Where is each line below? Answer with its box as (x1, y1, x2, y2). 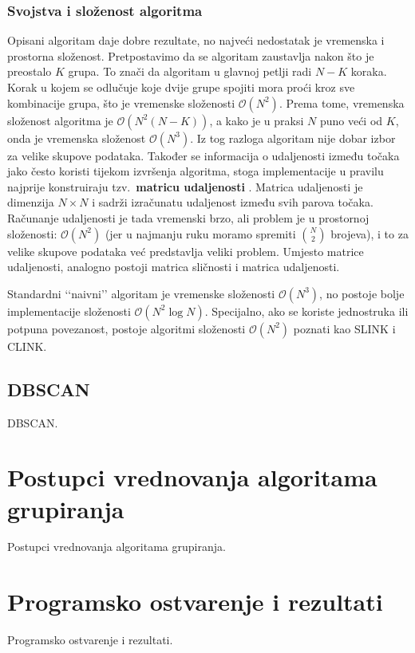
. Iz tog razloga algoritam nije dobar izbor (190, 129, 396, 146)
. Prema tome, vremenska (279, 94, 405, 111)
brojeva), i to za (330, 225, 409, 242)
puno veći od (319, 112, 383, 128)
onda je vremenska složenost (7, 129, 146, 146)
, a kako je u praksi (209, 112, 304, 128)
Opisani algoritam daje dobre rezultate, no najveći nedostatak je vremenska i (7, 32, 385, 49)
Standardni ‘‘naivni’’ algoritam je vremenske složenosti (7, 285, 275, 301)
